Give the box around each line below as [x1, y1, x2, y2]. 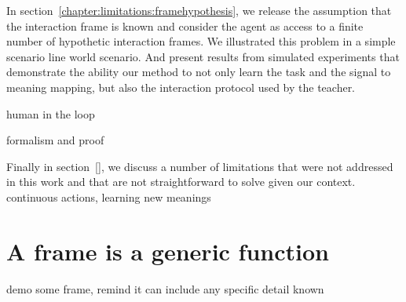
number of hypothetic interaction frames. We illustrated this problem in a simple [6, 33, 396, 49]
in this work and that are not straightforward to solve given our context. [6, 173, 356, 190]
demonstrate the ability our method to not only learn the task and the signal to [6, 64, 391, 80]
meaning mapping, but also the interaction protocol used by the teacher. [6, 78, 356, 95]
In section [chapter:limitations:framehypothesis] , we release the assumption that [6, 2, 392, 18]
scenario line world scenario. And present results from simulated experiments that [6, 48, 400, 64]
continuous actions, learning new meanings [6, 188, 211, 205]
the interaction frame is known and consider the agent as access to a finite [6, 17, 364, 34]
